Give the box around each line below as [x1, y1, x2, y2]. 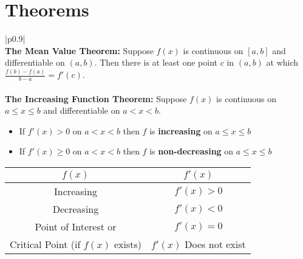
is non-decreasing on [149, 145, 234, 157]
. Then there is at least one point [94, 56, 218, 69]
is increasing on [149, 124, 213, 137]
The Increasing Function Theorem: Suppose [5, 92, 187, 105]
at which [266, 56, 299, 69]
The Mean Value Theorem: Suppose [5, 44, 154, 57]
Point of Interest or [35, 219, 117, 234]
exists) [114, 237, 142, 252]
